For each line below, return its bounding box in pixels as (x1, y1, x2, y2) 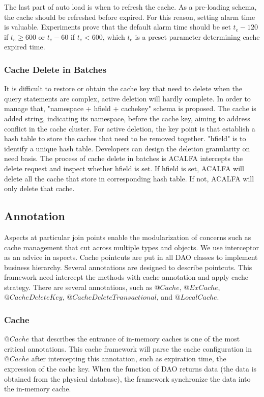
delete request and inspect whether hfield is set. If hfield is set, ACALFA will (4, 163, 244, 173)
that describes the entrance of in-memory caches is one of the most (31, 333, 240, 344)
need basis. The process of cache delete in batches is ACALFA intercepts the (4, 153, 243, 164)
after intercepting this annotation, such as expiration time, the (31, 353, 226, 364)
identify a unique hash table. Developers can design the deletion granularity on (4, 143, 250, 153)
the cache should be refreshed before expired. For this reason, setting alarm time (4, 11, 255, 22)
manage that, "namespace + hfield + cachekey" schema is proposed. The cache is (4, 103, 256, 114)
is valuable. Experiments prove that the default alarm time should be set (4, 21, 231, 32)
